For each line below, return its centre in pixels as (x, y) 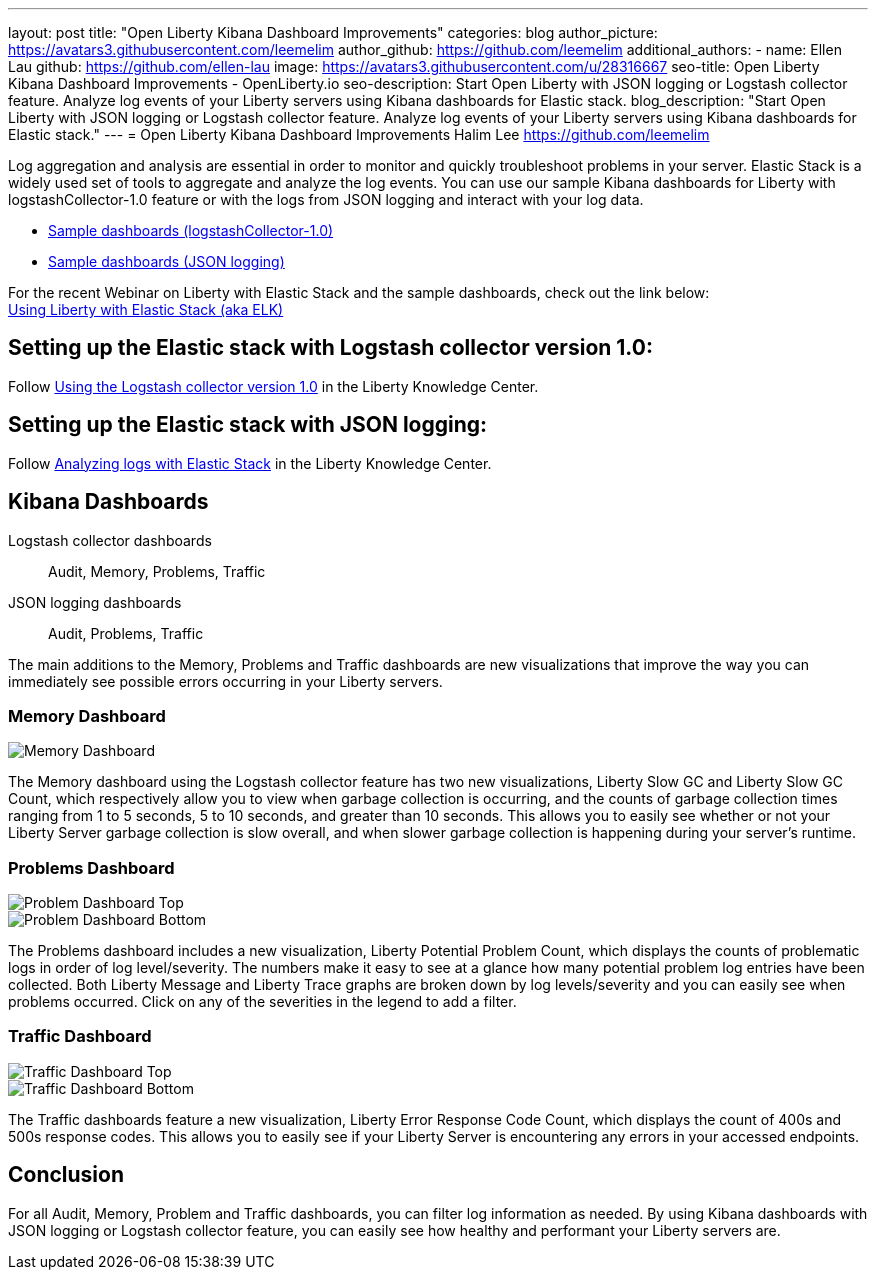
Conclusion (66, 1175)
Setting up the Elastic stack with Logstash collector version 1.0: (330, 348)
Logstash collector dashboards (110, 540)
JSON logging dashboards (95, 602)
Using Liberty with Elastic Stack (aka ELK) (146, 309)
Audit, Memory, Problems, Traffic (157, 571)
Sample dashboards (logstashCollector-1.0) (191, 230)
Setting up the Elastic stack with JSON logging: (248, 425)
